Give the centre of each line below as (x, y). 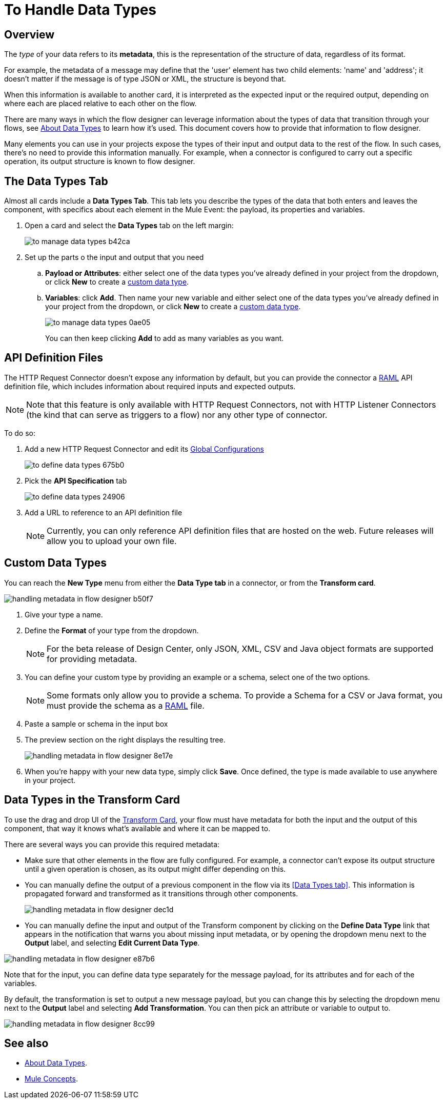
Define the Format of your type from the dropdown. (112, 630)
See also (26, 1043)
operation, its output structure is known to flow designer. (100, 162)
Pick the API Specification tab (76, 480)
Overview (29, 34)
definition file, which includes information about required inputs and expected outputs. (150, 386)
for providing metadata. (92, 659)
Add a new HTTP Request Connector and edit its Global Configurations (144, 449)
